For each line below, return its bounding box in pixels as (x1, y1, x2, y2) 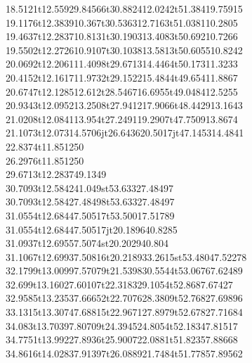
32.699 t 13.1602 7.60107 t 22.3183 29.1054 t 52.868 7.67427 (6, 276, 233, 291)
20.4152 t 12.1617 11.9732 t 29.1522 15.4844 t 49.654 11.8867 (6, 70, 238, 84)
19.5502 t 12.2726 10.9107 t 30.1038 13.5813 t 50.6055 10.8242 (6, 42, 243, 57)
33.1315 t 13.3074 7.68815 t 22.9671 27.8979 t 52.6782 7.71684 (6, 305, 243, 319)
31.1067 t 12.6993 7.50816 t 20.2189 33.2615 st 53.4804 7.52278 (6, 249, 247, 264)
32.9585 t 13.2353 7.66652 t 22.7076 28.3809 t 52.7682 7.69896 (6, 291, 243, 305)
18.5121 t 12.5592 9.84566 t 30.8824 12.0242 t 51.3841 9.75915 (6, 1, 243, 15)
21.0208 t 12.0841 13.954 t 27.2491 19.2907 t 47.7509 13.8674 (6, 111, 238, 126)
